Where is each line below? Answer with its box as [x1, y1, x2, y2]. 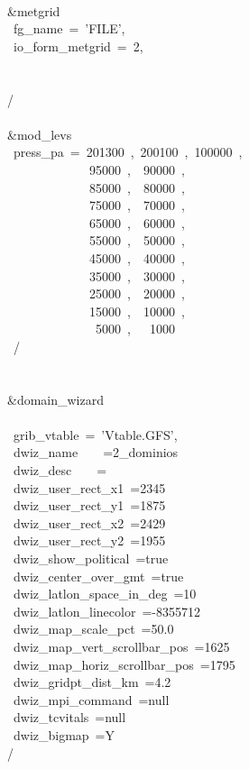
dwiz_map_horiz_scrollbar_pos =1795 [13, 655, 235, 673]
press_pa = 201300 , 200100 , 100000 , [13, 142, 243, 161]
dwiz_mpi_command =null [13, 690, 170, 709]
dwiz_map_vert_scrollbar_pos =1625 [13, 636, 230, 655]
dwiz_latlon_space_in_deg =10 [13, 584, 197, 603]
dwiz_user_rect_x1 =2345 [13, 478, 166, 497]
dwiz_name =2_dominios [13, 443, 179, 462]
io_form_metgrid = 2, [13, 36, 143, 55]
